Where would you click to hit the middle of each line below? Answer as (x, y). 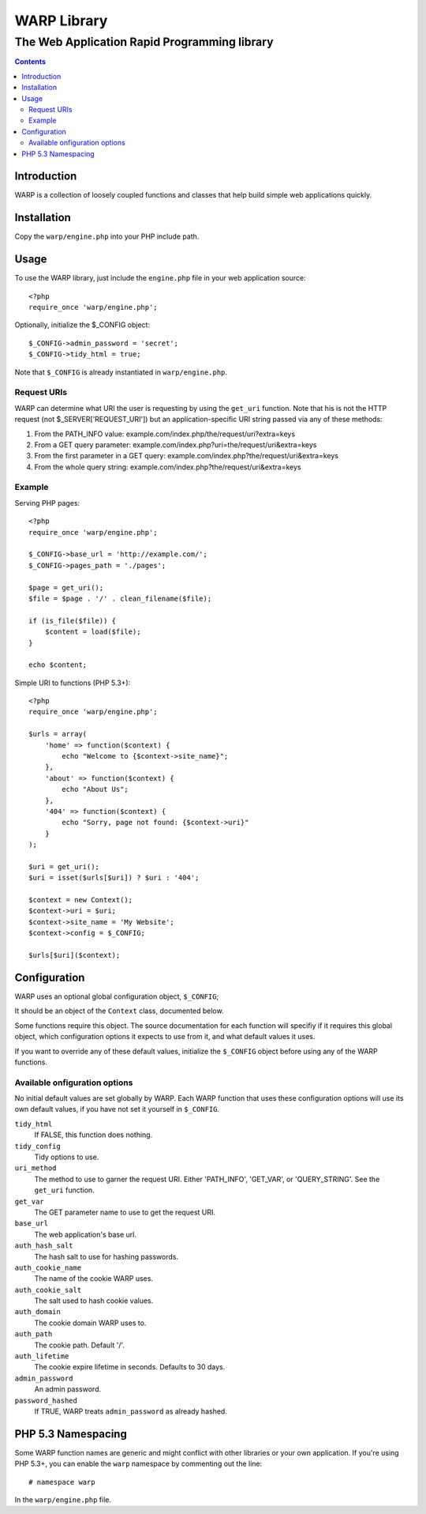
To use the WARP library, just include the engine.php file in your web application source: (161, 278)
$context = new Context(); (81, 900)
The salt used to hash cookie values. (94, 1301)
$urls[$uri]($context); (75, 955)
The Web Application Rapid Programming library (144, 42)
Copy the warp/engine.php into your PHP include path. (107, 236)
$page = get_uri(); (66, 588)
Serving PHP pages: (47, 503)
